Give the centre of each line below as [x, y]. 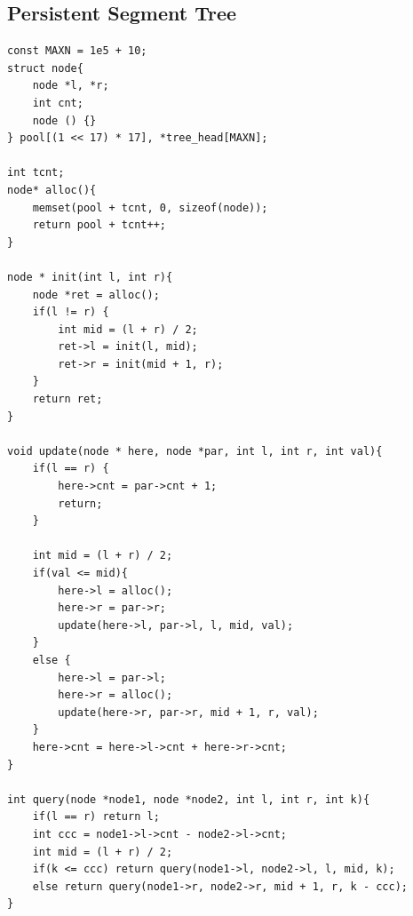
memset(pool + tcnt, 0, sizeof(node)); [150, 207]
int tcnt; [36, 173]
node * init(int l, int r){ [90, 277]
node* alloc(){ [52, 190]
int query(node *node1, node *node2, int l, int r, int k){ [189, 799]
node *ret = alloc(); [96, 295]
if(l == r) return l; [96, 817]
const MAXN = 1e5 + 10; [77, 51]
